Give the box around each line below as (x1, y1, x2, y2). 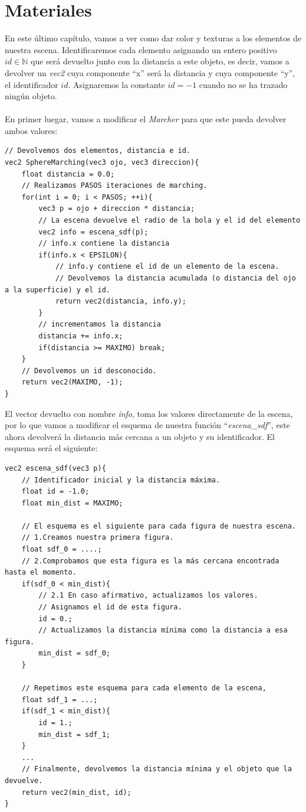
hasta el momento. (5, 568, 77, 577)
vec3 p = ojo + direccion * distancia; (38, 204, 195, 213)
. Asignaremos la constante (68, 78, 165, 90)
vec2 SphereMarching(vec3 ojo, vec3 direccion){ (5, 158, 199, 167)
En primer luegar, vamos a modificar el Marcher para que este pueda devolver (5, 113, 287, 125)
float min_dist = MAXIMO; (21, 498, 123, 507)
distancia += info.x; (38, 331, 123, 340)
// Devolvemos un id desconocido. (21, 366, 157, 375)
